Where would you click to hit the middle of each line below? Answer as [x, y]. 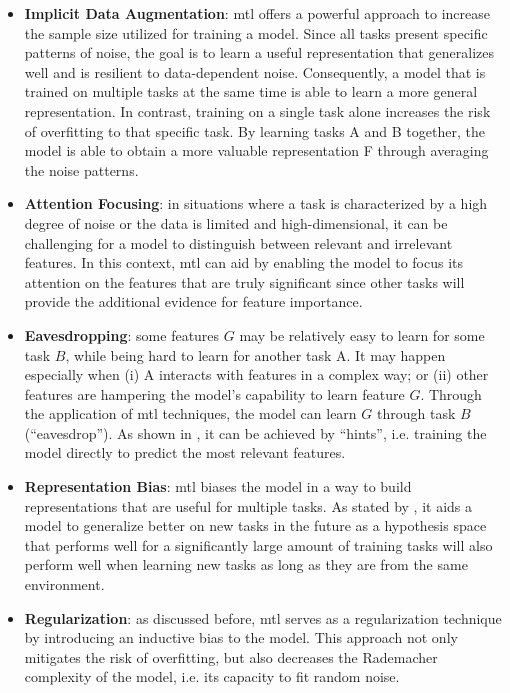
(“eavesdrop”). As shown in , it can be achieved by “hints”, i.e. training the [255, 432]
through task [416, 413]
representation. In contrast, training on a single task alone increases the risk [257, 110]
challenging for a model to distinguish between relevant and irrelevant [238, 242]
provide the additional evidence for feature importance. [193, 301]
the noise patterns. [81, 169]
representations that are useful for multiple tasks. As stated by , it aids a [248, 505]
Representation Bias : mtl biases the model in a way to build [218, 486]
